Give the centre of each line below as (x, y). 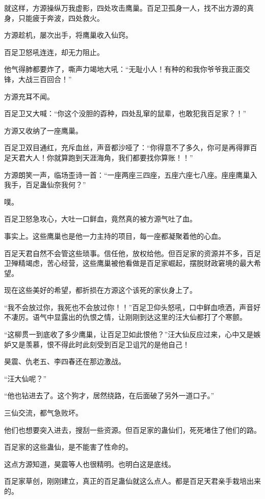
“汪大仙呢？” (25, 378)
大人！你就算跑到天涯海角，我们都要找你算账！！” (109, 157)
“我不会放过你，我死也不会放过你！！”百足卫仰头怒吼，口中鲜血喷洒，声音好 (132, 307)
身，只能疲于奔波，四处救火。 (54, 18)
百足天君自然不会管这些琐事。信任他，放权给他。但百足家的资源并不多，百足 (132, 253)
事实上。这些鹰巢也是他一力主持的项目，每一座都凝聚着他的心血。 (115, 235)
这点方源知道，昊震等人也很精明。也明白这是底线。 (90, 464)
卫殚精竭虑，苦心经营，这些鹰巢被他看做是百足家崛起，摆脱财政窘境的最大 (129, 263)
